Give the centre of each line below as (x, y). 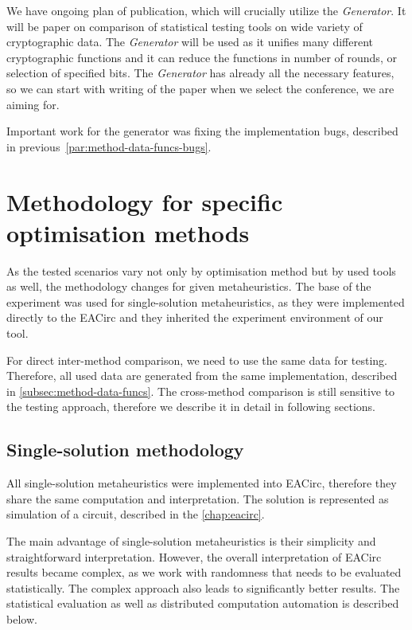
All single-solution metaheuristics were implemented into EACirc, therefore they (202, 483)
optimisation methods (128, 232)
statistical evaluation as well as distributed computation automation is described (203, 603)
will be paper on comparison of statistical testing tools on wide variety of (185, 26)
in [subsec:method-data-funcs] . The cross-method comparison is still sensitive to (201, 391)
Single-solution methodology (125, 450)
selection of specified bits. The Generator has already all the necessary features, (200, 73)
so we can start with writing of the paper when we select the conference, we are (200, 88)
